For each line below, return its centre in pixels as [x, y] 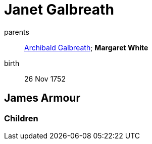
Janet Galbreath [59, 10]
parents [17, 32]
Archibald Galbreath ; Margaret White [86, 47]
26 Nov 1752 [45, 79]
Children [21, 118]
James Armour [42, 98]
